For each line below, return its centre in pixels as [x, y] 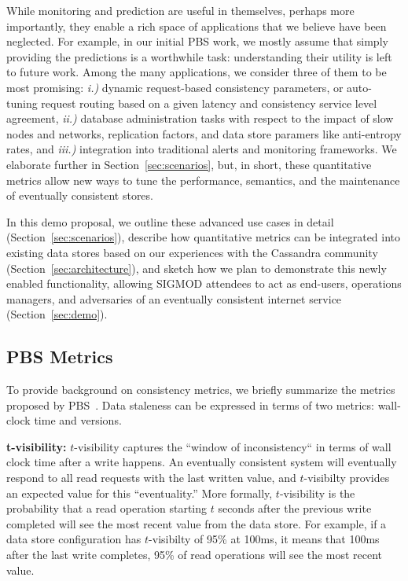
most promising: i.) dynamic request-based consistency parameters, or [175, 87]
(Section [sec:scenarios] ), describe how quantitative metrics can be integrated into [204, 237]
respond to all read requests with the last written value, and [151, 478]
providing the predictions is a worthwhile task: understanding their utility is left [199, 56]
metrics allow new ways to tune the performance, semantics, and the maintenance [203, 180]
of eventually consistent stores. [80, 195]
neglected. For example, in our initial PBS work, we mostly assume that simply [197, 41]
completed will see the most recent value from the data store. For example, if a [197, 523]
